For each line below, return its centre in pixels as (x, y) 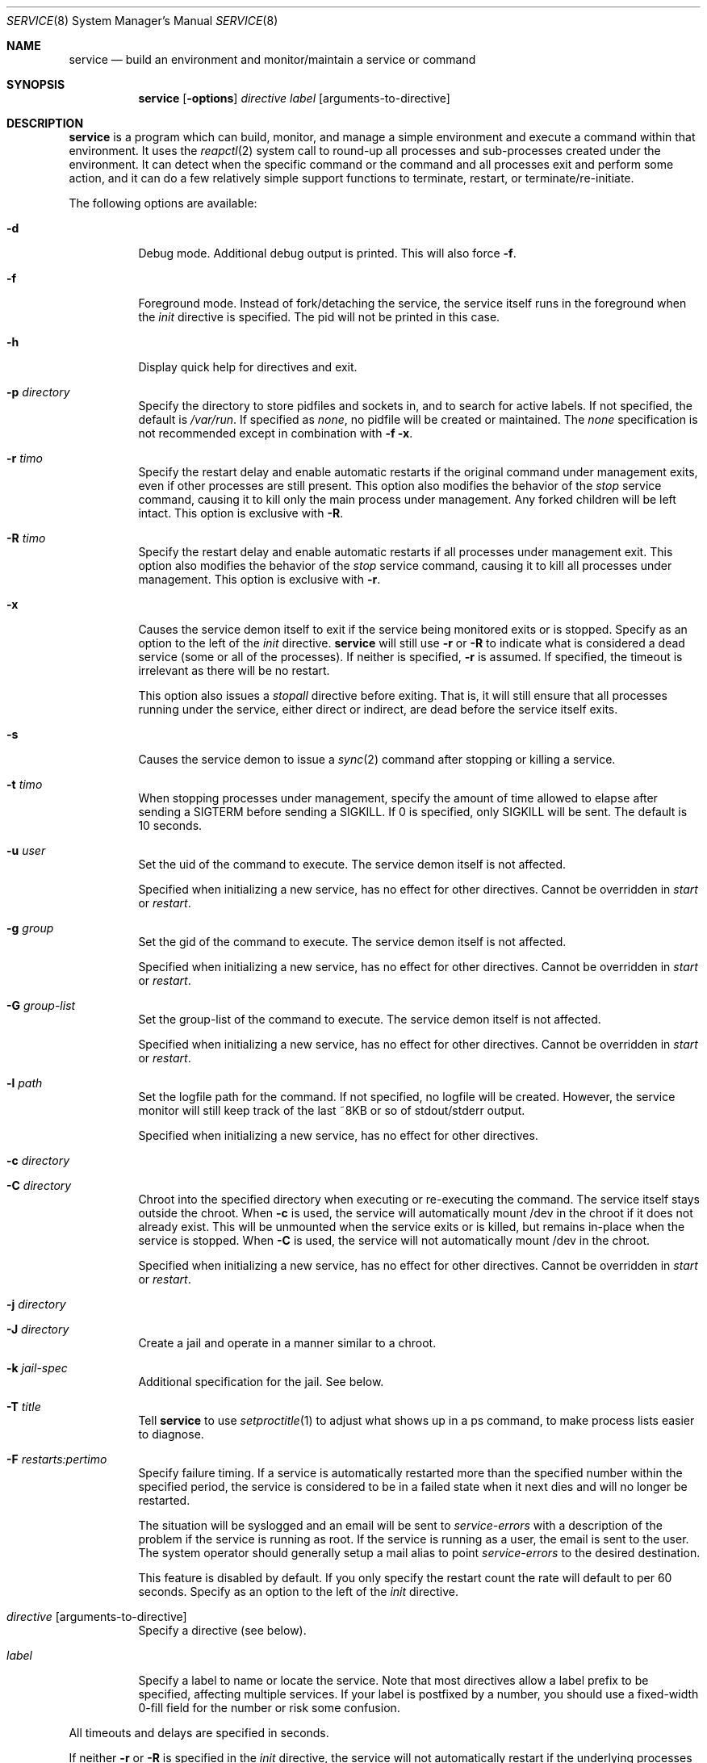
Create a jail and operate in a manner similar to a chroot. (287, 1343)
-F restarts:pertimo (57, 1459)
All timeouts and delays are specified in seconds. (199, 1733)
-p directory (38, 392)
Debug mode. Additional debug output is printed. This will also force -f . (327, 253)
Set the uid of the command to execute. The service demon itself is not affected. (352, 864)
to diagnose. (171, 1434)
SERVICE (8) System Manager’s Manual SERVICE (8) (142, 21)
